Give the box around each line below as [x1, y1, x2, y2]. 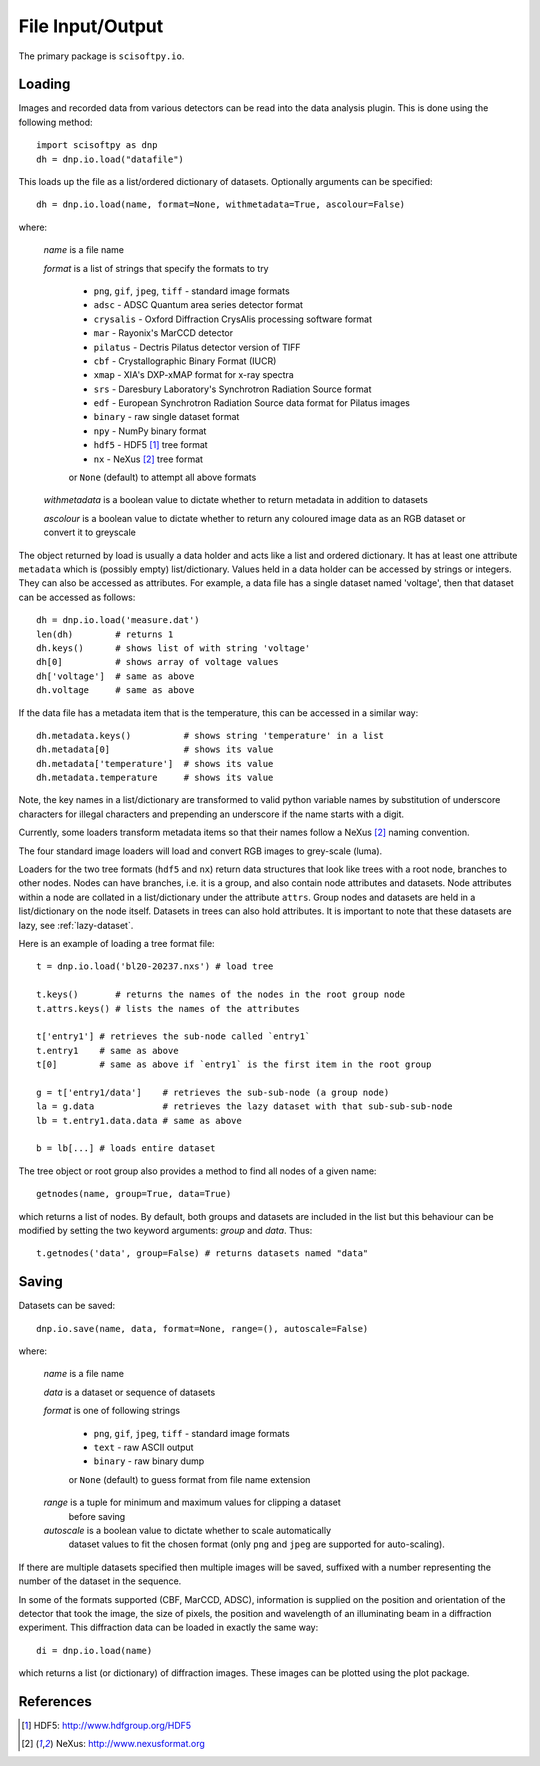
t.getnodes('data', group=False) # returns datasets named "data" [36, 1248, 369, 1259]
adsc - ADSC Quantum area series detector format [93, 299, 304, 311]
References [18, 1693, 92, 1710]
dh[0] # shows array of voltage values [36, 656, 279, 668]
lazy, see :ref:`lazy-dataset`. [18, 919, 134, 931]
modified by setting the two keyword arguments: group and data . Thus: [18, 1225, 313, 1237]
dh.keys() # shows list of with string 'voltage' [36, 642, 311, 654]
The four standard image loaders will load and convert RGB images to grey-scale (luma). [18, 845, 383, 857]
